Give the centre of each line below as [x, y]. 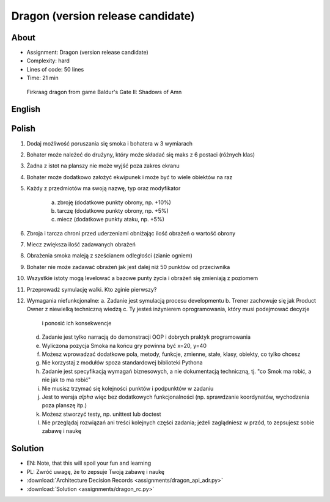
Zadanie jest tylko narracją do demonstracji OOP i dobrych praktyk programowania [146, 337]
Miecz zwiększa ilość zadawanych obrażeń [81, 245]
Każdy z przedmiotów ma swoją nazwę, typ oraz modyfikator [104, 188]
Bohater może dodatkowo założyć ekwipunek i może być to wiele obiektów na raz [130, 177]
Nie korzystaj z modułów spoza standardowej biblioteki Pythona [122, 363]
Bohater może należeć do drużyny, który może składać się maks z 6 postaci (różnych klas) [141, 154]
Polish [24, 129]
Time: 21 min [42, 78]
